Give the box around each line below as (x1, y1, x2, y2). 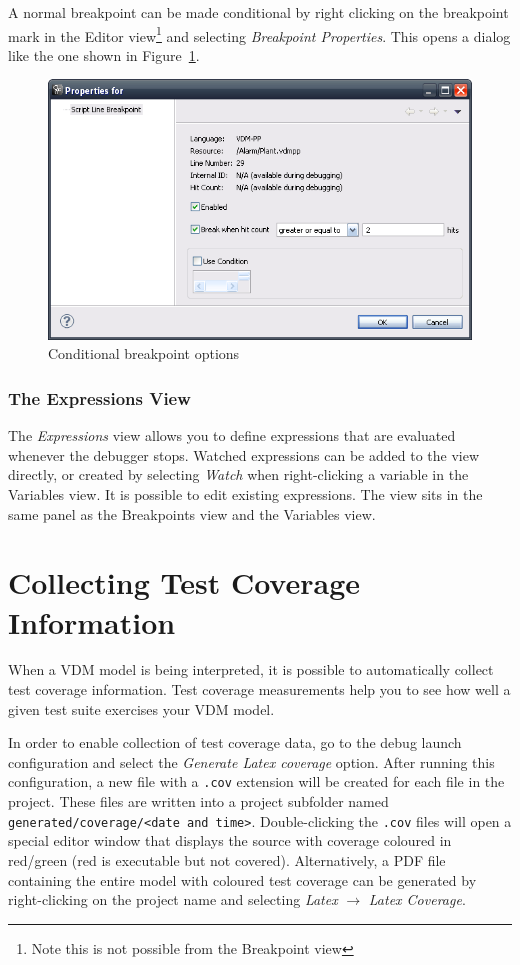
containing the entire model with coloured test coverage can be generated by (8, 869, 477, 890)
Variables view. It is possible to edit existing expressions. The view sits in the (8, 483, 483, 504)
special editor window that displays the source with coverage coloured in (8, 830, 452, 851)
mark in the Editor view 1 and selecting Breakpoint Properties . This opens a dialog (8, 22, 511, 46)
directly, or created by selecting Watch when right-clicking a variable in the (8, 464, 469, 485)
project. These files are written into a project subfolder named (8, 791, 389, 812)
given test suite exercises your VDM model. (8, 698, 275, 719)
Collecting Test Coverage (8, 562, 360, 603)
